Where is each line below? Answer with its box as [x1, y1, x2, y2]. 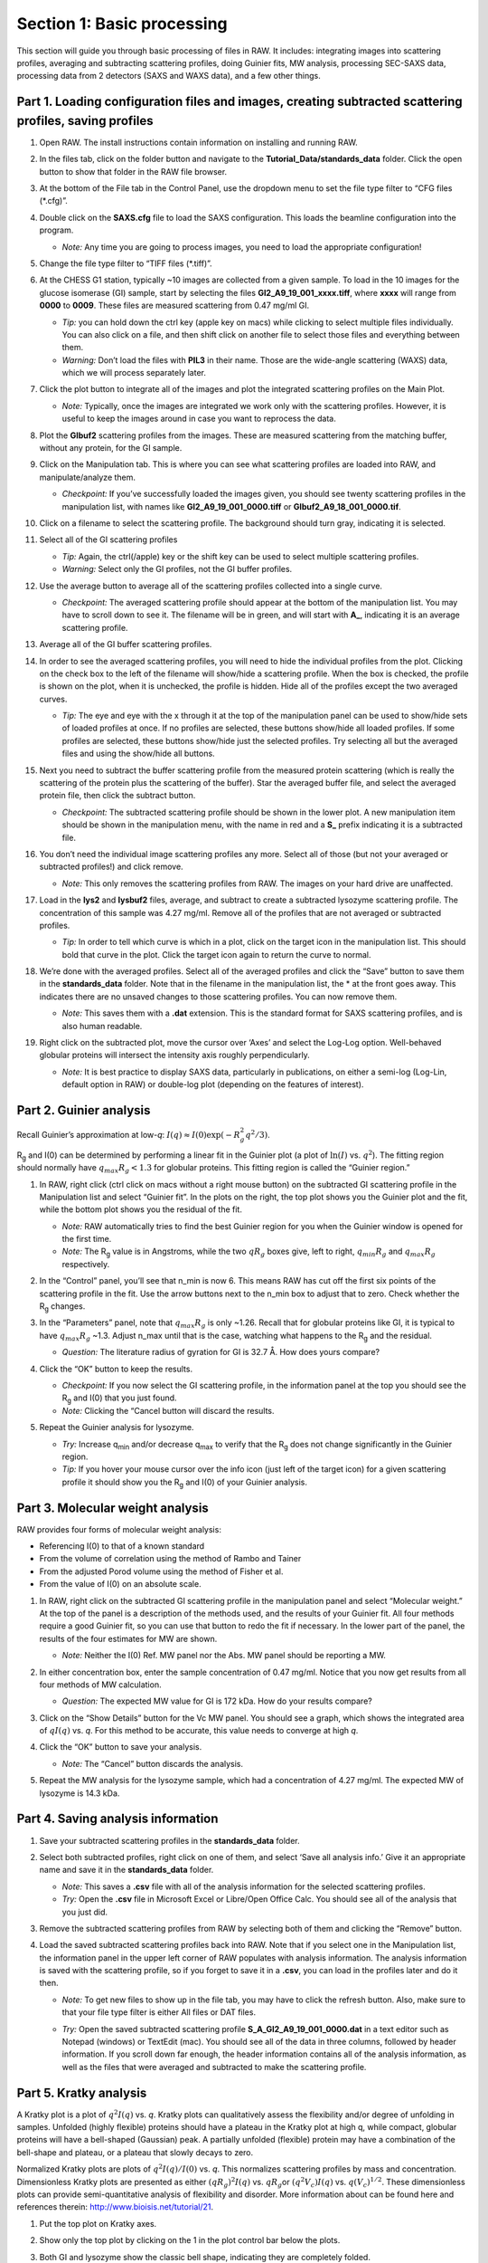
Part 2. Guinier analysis [16, 1103, 151, 1118]
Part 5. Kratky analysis [16, 2085, 147, 2100]
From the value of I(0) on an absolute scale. [39, 1579, 202, 1590]
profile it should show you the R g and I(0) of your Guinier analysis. [61, 1476, 307, 1489]
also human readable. [61, 1020, 143, 1031]
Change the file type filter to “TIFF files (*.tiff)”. [39, 258, 212, 269]
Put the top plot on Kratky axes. [39, 2218, 157, 2229]
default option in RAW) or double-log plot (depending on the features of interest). [61, 1079, 364, 1090]
